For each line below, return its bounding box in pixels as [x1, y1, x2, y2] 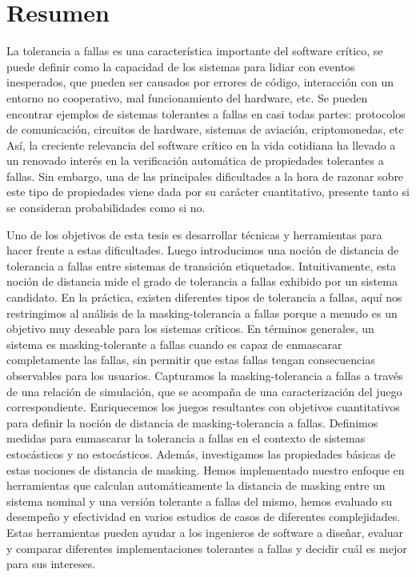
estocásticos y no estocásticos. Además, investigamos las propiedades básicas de [6, 445, 396, 462]
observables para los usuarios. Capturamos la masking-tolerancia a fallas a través [6, 367, 403, 383]
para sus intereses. [6, 555, 96, 572]
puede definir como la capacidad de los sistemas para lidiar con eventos [6, 58, 355, 74]
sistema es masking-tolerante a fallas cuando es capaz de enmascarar [6, 335, 342, 352]
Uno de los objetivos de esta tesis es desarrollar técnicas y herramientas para [6, 226, 382, 242]
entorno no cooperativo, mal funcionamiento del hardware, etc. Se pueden [6, 89, 368, 106]
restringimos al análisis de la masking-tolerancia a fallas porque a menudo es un [6, 304, 398, 321]
